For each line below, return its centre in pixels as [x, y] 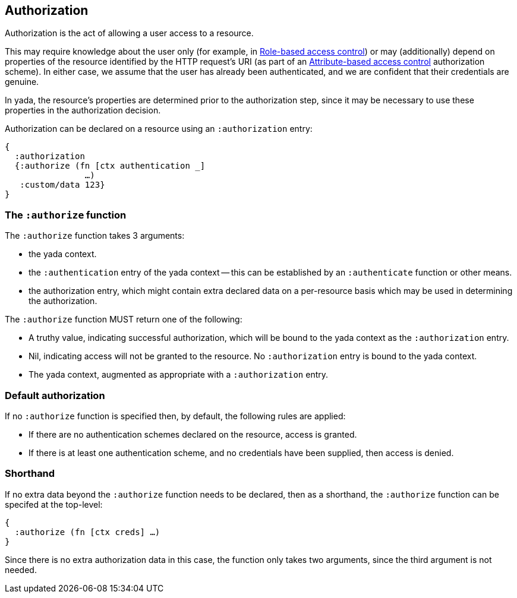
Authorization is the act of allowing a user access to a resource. [129, 33]
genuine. [22, 82]
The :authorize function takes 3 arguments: [95, 236]
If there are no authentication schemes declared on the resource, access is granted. [193, 434]
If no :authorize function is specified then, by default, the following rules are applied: [175, 416]
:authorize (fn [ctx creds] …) [87, 532]
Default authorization [55, 395]
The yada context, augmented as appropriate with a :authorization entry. [179, 375]
